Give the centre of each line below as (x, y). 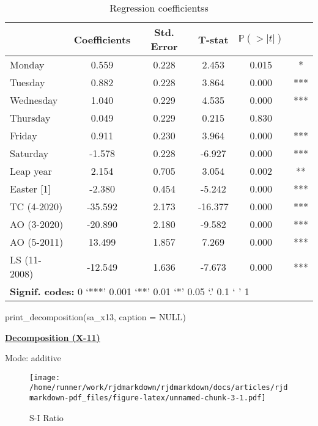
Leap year (31, 171)
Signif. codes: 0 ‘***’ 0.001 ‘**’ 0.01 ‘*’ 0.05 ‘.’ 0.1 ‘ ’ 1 (130, 291)
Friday (24, 135)
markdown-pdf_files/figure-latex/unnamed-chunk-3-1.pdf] (148, 398)
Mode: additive (33, 358)
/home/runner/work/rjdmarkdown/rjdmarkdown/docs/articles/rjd (159, 388)
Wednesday (34, 100)
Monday (27, 64)
